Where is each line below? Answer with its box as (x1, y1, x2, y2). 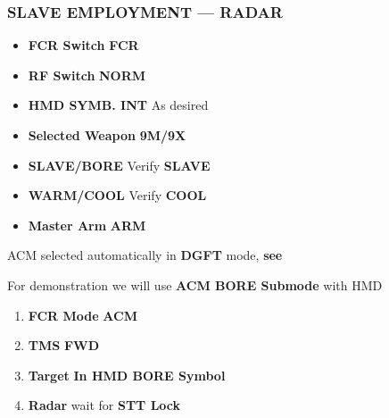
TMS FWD (28, 336, 100, 355)
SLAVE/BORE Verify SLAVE (28, 155, 211, 174)
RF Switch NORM (28, 65, 146, 84)
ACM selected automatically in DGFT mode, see (7, 246, 283, 264)
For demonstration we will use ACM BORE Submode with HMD (7, 275, 383, 294)
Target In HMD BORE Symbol (28, 365, 226, 384)
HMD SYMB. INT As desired (28, 96, 209, 114)
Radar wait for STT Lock (28, 396, 181, 414)
